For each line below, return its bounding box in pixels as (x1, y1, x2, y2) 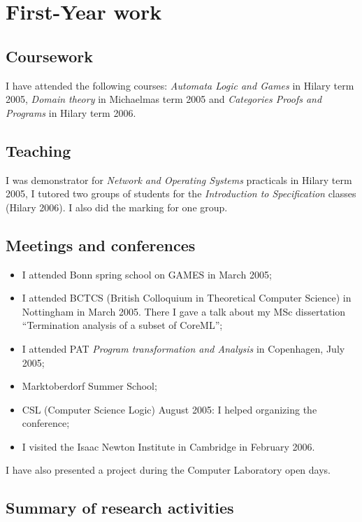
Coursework (6, 45, 94, 66)
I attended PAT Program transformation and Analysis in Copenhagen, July (22, 341, 345, 355)
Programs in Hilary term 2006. (6, 105, 136, 120)
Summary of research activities (6, 497, 234, 519)
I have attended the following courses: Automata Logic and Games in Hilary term (6, 78, 354, 92)
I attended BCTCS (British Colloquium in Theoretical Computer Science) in (22, 290, 352, 305)
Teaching (6, 139, 71, 161)
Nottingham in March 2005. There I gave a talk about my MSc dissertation (22, 304, 346, 318)
